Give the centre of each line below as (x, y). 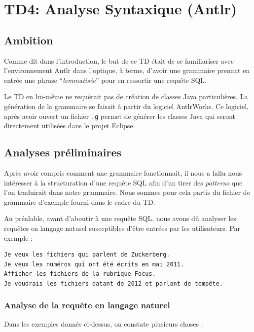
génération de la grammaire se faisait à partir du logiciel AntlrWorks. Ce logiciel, (126, 106)
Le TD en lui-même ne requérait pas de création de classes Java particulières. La (126, 96)
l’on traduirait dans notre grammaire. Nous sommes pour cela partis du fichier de (127, 192)
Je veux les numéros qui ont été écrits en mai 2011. (94, 264)
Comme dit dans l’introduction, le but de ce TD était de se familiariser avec (119, 60)
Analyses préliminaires (63, 152)
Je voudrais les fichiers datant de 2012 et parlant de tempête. (113, 283)
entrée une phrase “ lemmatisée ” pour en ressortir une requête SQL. (105, 80)
